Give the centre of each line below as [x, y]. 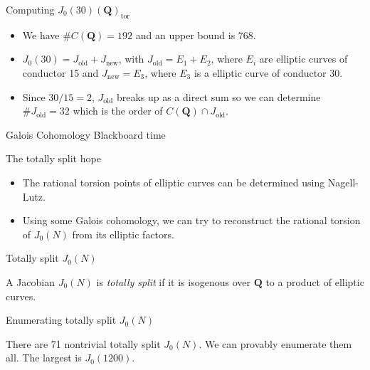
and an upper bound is [185, 35]
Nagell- [343, 182]
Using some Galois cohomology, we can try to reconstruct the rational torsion [191, 220]
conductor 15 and [60, 72]
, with [131, 59]
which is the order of [118, 111]
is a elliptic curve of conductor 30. [268, 72]
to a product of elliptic [315, 281]
